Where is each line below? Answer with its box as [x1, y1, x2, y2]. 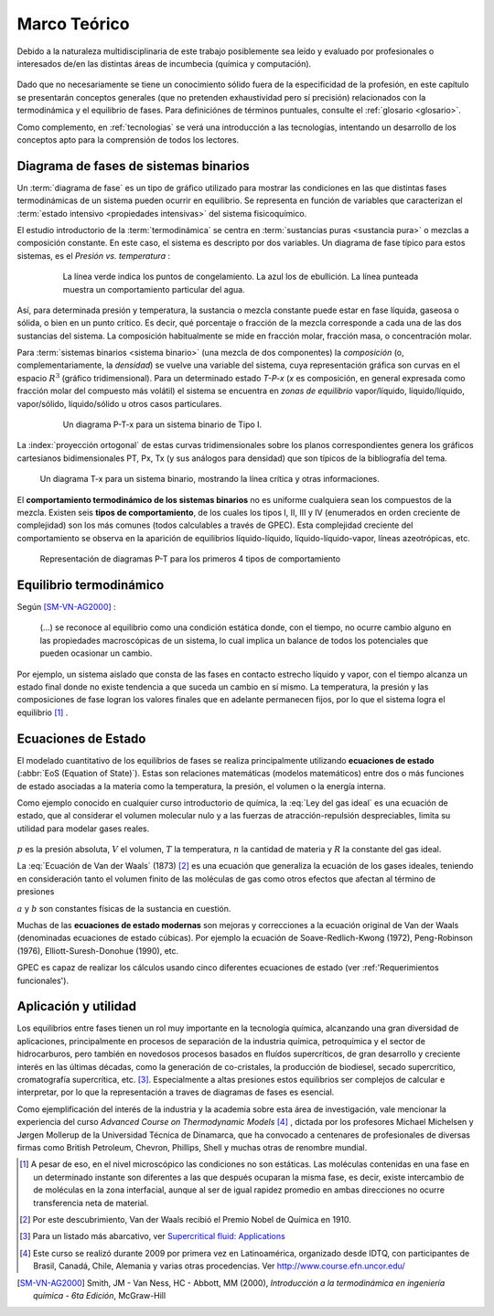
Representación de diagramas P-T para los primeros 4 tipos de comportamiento [39, 553, 341, 564]
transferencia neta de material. [33, 1197, 149, 1208]
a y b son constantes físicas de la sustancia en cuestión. [16, 903, 231, 914]
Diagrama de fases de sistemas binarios [16, 158, 251, 174]
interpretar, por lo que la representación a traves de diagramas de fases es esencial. [16, 1086, 335, 1097]
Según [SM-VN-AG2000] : [16, 602, 116, 613]
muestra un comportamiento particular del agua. [62, 284, 246, 294]
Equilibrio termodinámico [16, 577, 165, 593]
